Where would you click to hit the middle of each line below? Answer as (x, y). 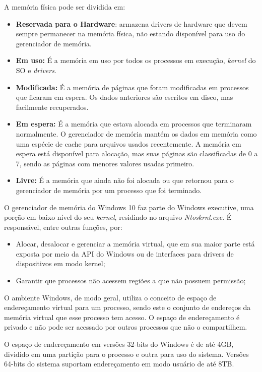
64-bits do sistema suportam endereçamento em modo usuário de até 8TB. (119, 364)
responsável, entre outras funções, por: (63, 227)
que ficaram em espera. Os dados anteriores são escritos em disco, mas (124, 97)
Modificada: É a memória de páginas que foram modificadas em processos (132, 87)
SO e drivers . (36, 70)
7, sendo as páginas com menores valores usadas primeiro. (105, 163)
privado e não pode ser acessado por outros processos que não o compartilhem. (126, 327)
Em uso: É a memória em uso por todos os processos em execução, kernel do (136, 60)
